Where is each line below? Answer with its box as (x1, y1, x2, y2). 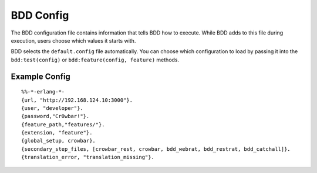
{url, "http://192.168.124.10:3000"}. (21, 96, 133, 103)
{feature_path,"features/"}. (21, 121, 105, 128)
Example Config (11, 71, 70, 81)
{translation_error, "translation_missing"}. (21, 154, 155, 161)
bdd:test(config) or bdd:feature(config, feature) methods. (11, 56, 180, 63)
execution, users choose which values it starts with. (11, 37, 136, 44)
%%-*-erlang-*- (21, 88, 65, 95)
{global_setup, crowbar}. (21, 137, 96, 144)
